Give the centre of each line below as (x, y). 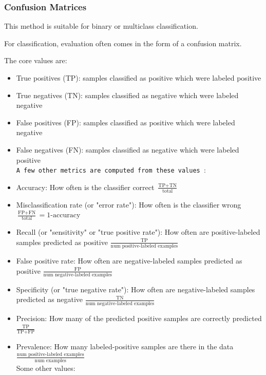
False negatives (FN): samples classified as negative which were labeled (128, 149)
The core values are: (36, 60)
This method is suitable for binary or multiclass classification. (101, 26)
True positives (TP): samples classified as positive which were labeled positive (139, 78)
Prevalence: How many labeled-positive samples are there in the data (125, 346)
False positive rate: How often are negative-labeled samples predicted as (129, 260)
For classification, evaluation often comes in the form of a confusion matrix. (123, 43)
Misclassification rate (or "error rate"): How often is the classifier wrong (129, 204)
